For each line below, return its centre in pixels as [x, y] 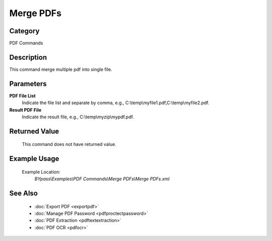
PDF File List [22, 96]
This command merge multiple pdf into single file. [61, 69]
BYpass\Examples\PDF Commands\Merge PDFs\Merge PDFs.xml [102, 179]
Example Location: [41, 172]
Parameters [28, 84]
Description [28, 57]
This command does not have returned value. [69, 144]
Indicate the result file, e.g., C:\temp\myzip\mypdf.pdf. [78, 117]
